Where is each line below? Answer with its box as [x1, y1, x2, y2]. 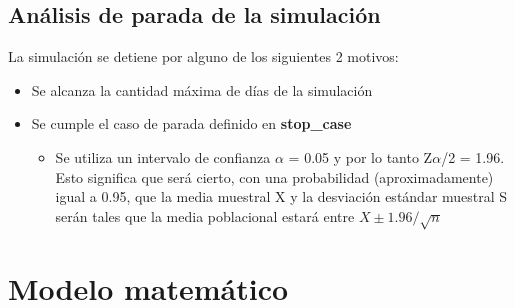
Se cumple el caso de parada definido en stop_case [31, 113, 352, 134]
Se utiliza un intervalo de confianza [55, 146, 271, 167]
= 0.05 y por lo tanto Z [288, 146, 433, 167]
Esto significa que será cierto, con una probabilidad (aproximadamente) [55, 166, 494, 187]
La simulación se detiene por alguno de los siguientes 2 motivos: [8, 46, 399, 67]
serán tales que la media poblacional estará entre [55, 205, 355, 226]
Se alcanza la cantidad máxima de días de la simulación [31, 79, 373, 100]
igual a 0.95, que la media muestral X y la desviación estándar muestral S [55, 186, 508, 207]
